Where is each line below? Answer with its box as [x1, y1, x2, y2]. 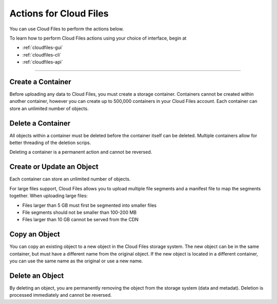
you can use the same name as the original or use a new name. [9, 258, 143, 264]
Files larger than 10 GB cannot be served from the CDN [22, 217, 138, 223]
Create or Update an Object [9, 163, 98, 171]
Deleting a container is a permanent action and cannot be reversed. [9, 149, 152, 155]
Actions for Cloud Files [9, 8, 109, 19]
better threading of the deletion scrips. [9, 139, 91, 146]
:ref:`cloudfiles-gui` [22, 44, 64, 51]
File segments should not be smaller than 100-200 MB [22, 209, 137, 216]
